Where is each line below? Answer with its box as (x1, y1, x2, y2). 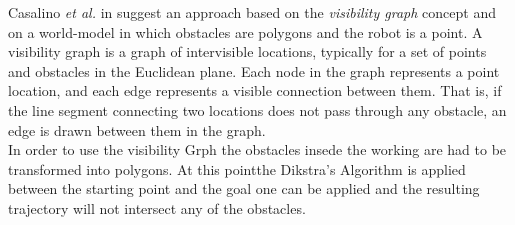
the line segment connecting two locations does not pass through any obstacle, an (8, 99, 507, 120)
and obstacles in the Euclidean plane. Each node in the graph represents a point (8, 60, 500, 81)
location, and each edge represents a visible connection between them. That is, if (8, 80, 502, 101)
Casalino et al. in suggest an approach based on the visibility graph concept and (8, 2, 496, 22)
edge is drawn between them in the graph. (8, 119, 266, 140)
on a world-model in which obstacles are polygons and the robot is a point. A (8, 21, 483, 42)
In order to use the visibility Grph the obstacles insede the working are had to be (8, 139, 507, 160)
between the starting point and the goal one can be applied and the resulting (8, 178, 480, 199)
